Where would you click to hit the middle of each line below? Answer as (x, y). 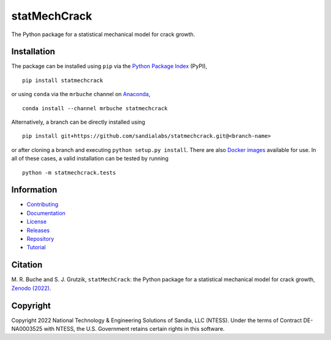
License (37, 222)
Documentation (46, 213)
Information (34, 190)
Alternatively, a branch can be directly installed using (78, 122)
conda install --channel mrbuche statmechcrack (95, 108)
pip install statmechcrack (63, 80)
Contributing (42, 205)
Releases (38, 230)
